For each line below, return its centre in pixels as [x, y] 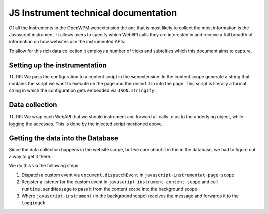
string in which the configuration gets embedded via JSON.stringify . [82, 91]
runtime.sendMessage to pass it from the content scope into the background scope [110, 189]
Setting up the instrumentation [58, 65]
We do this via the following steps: [44, 166]
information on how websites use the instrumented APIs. [67, 42]
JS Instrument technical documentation [93, 13]
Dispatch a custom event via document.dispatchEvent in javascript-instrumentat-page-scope [128, 175]
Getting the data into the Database [64, 138]
